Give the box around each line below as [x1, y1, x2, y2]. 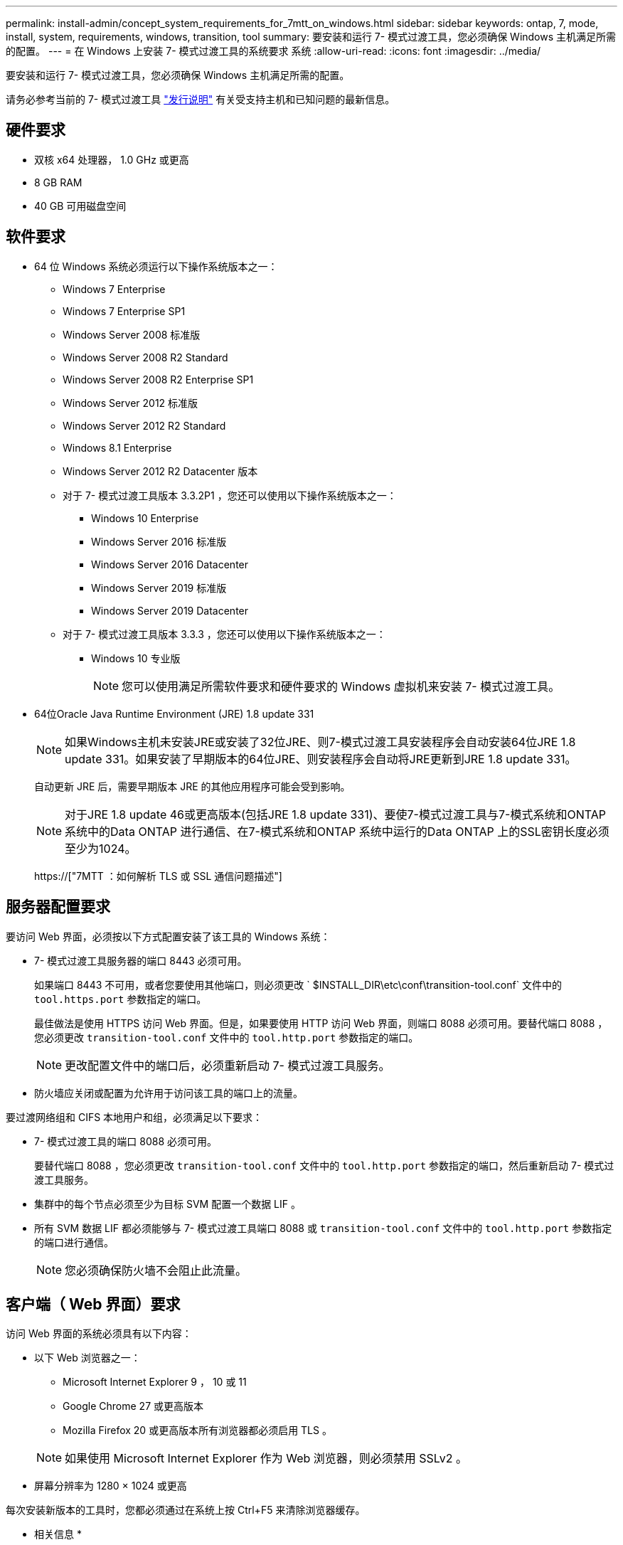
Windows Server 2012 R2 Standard [63, 419, 226, 432]
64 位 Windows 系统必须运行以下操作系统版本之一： [34, 260, 278, 272]
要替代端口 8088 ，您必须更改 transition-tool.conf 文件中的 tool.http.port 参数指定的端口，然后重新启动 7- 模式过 [34, 1159, 614, 1172]
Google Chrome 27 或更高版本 [63, 1400, 204, 1413]
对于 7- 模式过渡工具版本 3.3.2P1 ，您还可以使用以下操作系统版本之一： [63, 489, 397, 501]
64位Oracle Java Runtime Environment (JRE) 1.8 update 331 [34, 707, 314, 720]
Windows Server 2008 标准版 [63, 328, 201, 341]
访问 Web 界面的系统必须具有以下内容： [6, 1327, 192, 1340]
